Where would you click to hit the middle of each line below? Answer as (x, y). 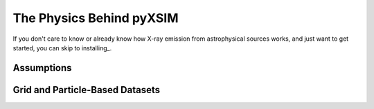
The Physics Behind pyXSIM (96, 18)
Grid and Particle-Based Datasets (87, 90)
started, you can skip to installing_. (62, 48)
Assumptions (42, 68)
